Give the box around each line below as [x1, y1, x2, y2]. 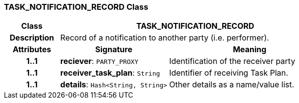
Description [9, 33, 54, 43]
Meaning [233, 44, 267, 55]
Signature [95, 44, 132, 55]
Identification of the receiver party [169, 56, 296, 66]
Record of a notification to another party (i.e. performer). [60, 33, 269, 43]
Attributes [12, 44, 51, 55]
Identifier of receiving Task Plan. [169, 68, 288, 78]
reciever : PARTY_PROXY [60, 56, 139, 66]
